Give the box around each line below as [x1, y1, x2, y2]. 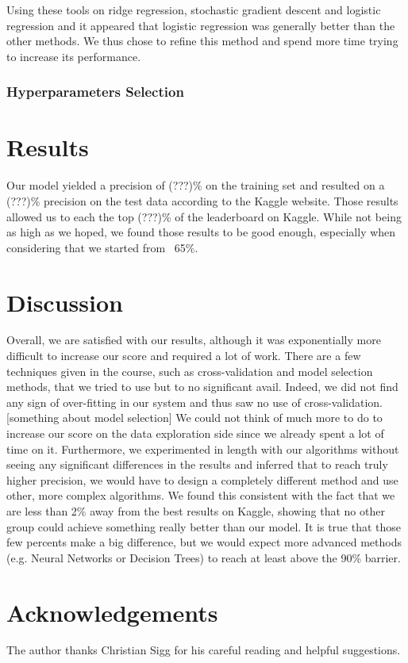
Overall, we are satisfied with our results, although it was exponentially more [6, 331, 381, 348]
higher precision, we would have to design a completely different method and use [6, 471, 398, 488]
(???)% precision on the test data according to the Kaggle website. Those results [6, 192, 398, 209]
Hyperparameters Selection [6, 82, 184, 102]
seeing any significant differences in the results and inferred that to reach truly [6, 456, 388, 473]
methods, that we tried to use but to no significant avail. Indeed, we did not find [6, 378, 398, 395]
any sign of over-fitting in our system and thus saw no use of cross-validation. [6, 393, 383, 410]
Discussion [6, 286, 123, 318]
